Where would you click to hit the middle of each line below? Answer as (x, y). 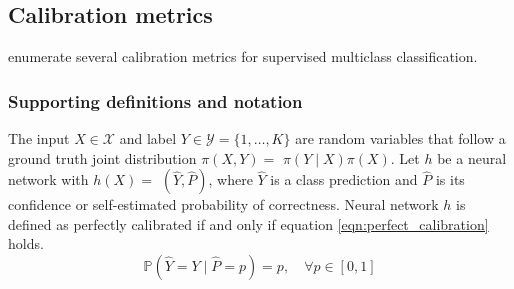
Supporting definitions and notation (155, 100)
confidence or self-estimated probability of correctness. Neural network (223, 204)
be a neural (472, 157)
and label (148, 138)
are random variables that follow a (400, 138)
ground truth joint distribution (102, 157)
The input (39, 138)
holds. (26, 243)
